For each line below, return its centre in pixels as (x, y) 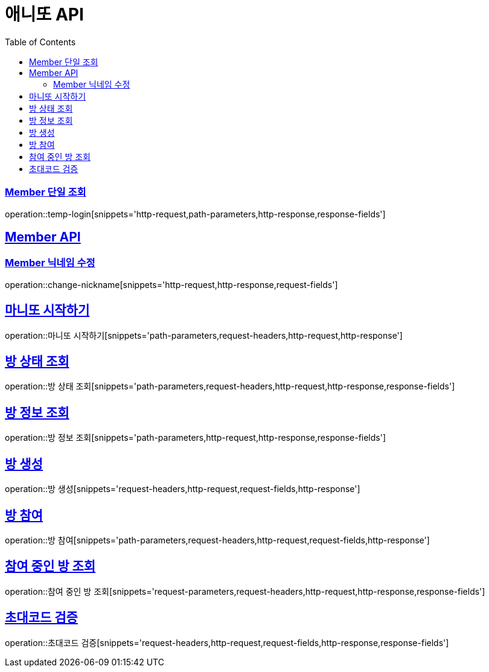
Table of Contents (40, 42)
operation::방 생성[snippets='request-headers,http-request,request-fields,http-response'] (183, 489)
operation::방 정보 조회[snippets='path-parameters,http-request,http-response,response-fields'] (196, 438)
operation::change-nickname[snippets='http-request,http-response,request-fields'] (171, 284)
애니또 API (44, 14)
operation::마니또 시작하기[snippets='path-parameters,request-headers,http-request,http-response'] (204, 335)
